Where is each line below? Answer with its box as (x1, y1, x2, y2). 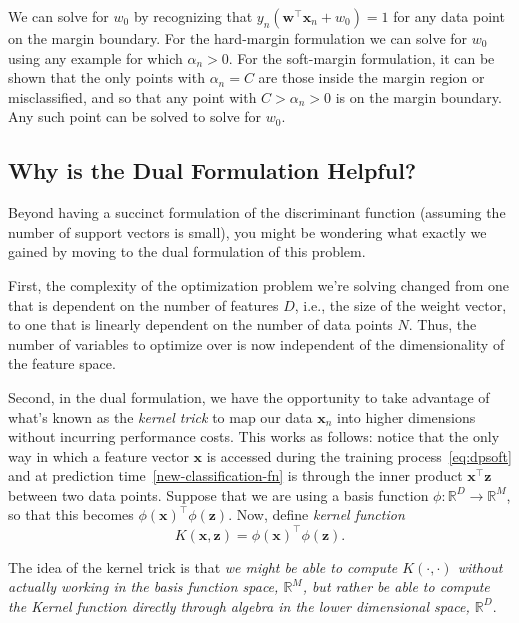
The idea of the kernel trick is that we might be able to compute (8, 556, 398, 577)
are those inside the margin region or (258, 67, 485, 88)
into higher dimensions (337, 406, 476, 427)
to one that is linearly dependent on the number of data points (8, 314, 393, 335)
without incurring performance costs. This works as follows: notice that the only (8, 426, 500, 447)
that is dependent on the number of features (8, 294, 279, 315)
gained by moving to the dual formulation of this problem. (8, 241, 366, 262)
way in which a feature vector (8, 445, 189, 466)
